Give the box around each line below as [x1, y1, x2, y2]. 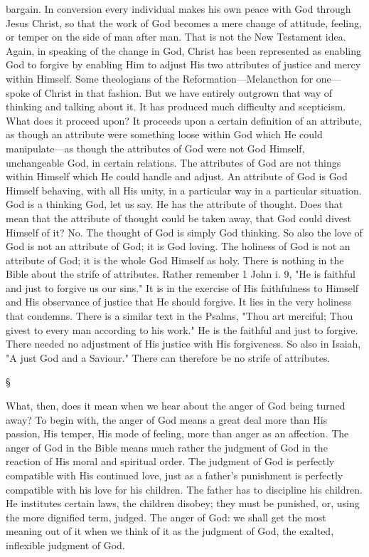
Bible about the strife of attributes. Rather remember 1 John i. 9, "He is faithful [6, 266, 355, 281]
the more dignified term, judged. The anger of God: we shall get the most [6, 509, 326, 524]
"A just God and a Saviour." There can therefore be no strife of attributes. [6, 350, 331, 365]
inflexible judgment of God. [6, 537, 125, 552]
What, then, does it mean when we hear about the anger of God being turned [6, 398, 346, 413]
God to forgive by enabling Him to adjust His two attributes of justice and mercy [6, 57, 361, 72]
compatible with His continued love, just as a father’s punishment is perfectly [6, 468, 343, 482]
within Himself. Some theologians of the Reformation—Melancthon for [6, 71, 314, 85]
